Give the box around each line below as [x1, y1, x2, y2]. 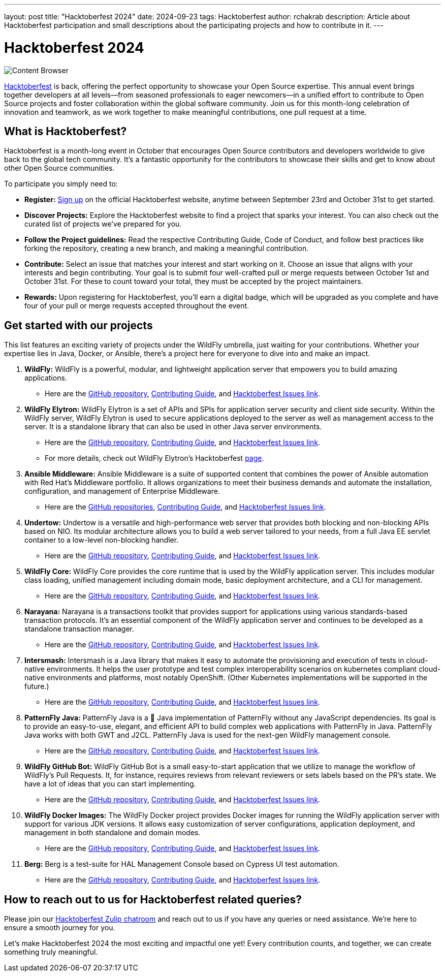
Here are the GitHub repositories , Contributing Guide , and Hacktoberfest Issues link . [45, 502, 326, 512]
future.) [24, 682, 49, 691]
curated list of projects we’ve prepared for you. [24, 219, 182, 229]
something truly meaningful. [4, 948, 98, 957]
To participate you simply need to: [4, 179, 118, 188]
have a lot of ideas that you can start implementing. [24, 779, 196, 789]
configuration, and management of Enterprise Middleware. [24, 487, 220, 496]
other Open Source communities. [4, 164, 115, 173]
